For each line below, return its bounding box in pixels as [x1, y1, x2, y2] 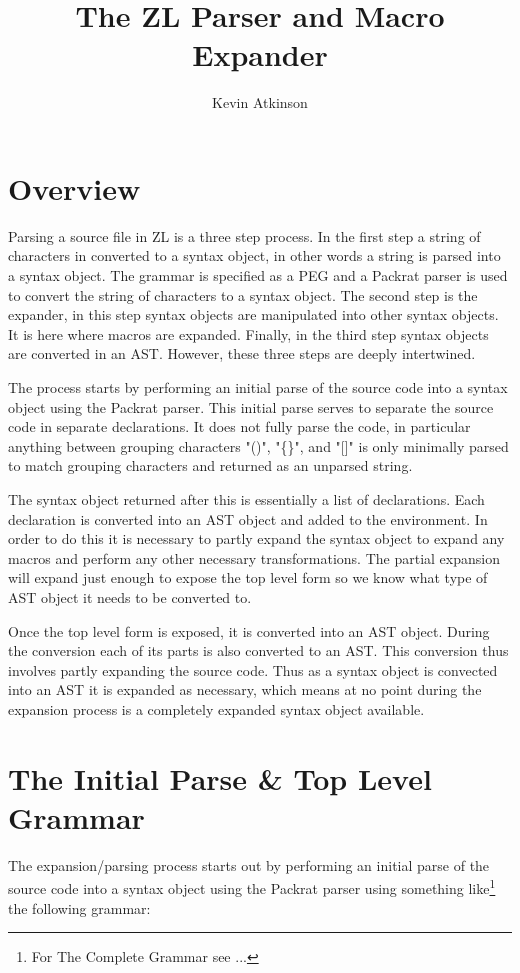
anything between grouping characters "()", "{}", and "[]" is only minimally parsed [8, 435, 509, 456]
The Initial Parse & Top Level [8, 757, 432, 798]
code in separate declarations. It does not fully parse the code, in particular [8, 416, 471, 437]
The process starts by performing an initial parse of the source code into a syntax [8, 377, 508, 397]
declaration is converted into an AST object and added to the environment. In [8, 508, 488, 529]
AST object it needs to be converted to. [8, 586, 252, 607]
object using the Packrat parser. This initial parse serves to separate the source [8, 396, 494, 417]
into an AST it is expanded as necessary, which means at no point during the [8, 679, 482, 700]
